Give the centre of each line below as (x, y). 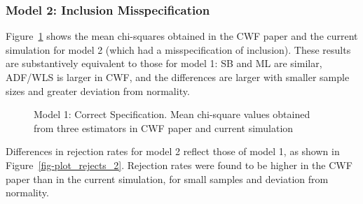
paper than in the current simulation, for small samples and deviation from (167, 178)
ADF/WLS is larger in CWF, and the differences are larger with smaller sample (178, 77)
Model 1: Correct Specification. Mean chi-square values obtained (172, 114)
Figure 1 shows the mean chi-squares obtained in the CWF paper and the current (182, 36)
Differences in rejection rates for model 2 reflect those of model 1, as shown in (173, 151)
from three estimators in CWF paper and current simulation (164, 127)
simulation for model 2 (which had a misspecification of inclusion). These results (178, 49)
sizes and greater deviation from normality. (98, 90)
